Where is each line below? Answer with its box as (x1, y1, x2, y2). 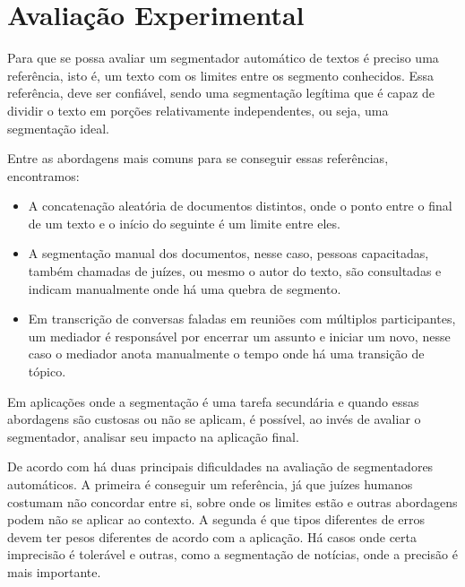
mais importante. (7, 562, 101, 581)
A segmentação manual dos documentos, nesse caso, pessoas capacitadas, (28, 244, 429, 263)
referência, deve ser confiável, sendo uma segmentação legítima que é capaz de (7, 83, 435, 102)
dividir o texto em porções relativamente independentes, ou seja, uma (7, 100, 389, 119)
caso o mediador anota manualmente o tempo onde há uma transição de (28, 344, 425, 363)
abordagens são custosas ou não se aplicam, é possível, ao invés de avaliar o (7, 410, 421, 428)
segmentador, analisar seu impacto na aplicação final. (7, 427, 299, 445)
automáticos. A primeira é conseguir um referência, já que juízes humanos (7, 475, 413, 493)
